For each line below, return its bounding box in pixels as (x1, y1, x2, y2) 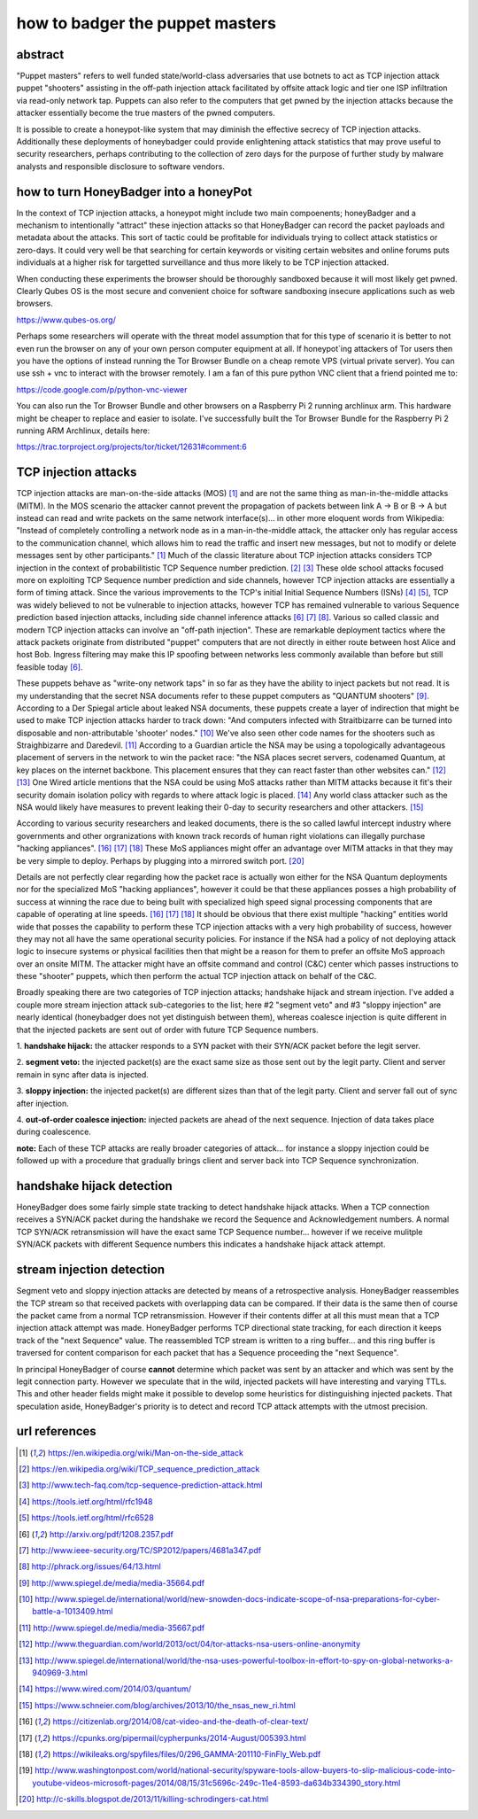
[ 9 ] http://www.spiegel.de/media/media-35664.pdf (19, 1577, 205, 1588)
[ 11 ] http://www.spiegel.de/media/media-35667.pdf (19, 1622, 205, 1633)
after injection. (16, 1098, 70, 1108)
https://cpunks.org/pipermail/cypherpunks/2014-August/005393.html (51, 1732, 307, 1743)
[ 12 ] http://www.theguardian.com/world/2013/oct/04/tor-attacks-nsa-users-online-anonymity (19, 1639, 361, 1650)
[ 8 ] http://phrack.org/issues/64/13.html (19, 1561, 161, 1572)
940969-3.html (32, 1667, 89, 1678)
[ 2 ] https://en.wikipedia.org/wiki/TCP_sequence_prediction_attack (19, 1463, 260, 1474)
